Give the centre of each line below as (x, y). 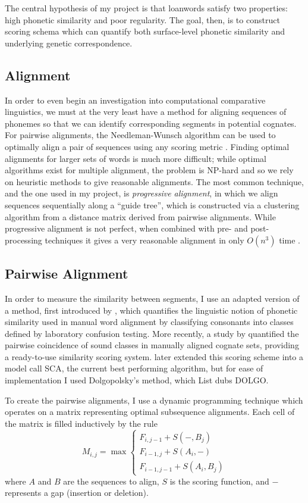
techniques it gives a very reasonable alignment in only (144, 240)
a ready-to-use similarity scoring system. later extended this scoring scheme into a (154, 356)
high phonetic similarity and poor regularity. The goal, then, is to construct (142, 19)
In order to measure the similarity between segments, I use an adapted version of (152, 298)
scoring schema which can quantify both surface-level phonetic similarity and (145, 31)
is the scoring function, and (219, 481)
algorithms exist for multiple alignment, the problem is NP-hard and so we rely (149, 170)
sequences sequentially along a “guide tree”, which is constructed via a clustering (152, 204)
